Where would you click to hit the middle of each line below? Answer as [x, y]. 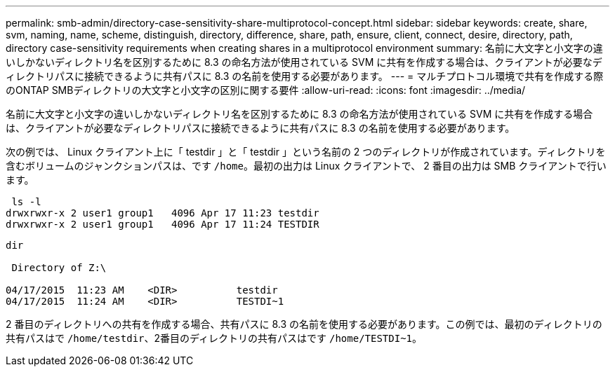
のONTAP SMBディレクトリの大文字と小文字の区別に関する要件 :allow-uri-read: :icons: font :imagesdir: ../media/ [266, 90]
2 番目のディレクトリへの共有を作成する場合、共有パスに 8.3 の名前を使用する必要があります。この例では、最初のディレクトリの [304, 324]
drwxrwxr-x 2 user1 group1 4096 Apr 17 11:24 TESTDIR [163, 224]
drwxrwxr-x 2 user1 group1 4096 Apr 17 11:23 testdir [163, 213]
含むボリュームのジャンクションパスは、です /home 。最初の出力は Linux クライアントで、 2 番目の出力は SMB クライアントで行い [306, 166]
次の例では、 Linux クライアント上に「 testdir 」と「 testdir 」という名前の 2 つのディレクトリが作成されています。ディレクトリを [306, 152]
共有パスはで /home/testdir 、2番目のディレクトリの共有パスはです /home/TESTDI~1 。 [214, 338]
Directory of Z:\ [59, 268]
